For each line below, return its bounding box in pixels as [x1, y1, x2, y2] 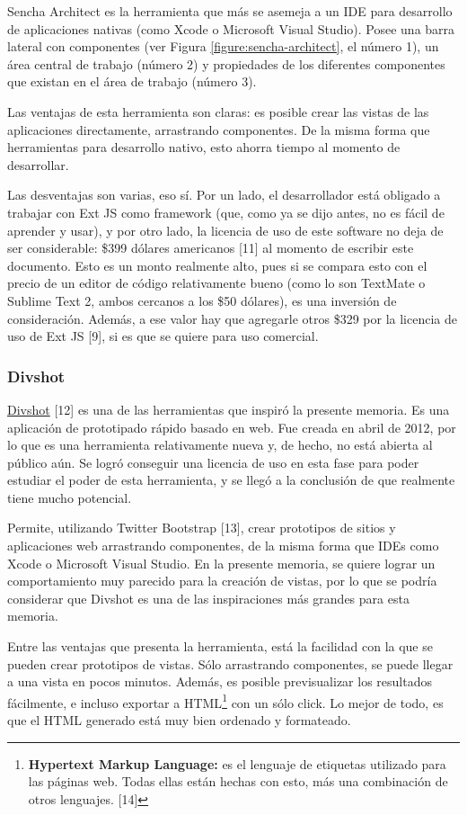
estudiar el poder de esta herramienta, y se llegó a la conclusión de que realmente [7, 470, 455, 489]
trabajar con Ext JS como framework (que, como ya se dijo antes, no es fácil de [7, 202, 445, 221]
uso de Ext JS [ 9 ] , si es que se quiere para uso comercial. [7, 327, 319, 345]
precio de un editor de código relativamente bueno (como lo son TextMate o [7, 273, 426, 292]
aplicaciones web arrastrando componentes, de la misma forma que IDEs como [7, 536, 439, 555]
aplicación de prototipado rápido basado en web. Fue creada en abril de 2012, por [7, 417, 456, 436]
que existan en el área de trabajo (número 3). [7, 72, 257, 91]
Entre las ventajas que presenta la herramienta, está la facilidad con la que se [7, 637, 433, 656]
